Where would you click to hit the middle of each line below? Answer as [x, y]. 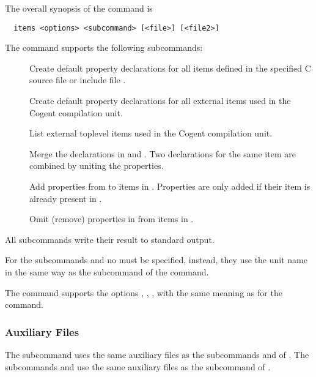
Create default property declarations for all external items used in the [160, 101]
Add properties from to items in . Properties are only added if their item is [170, 186]
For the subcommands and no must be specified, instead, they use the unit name [156, 260]
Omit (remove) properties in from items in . [112, 219]
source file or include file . [78, 80]
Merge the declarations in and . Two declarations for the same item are [163, 153]
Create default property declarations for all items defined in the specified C [170, 68]
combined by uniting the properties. [97, 166]
